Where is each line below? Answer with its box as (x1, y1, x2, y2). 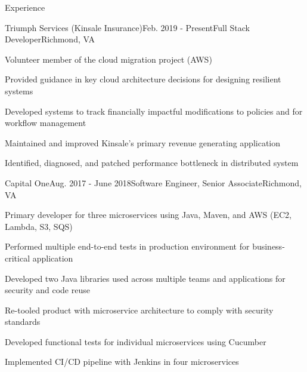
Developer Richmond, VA (5, 33, 95, 45)
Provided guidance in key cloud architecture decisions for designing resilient (5, 73, 281, 85)
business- (252, 240, 285, 253)
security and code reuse (5, 284, 90, 296)
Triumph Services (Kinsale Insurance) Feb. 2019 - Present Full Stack (5, 21, 250, 33)
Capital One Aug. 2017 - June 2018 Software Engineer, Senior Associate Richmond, (5, 176, 302, 189)
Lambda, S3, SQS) (5, 220, 73, 232)
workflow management (5, 116, 86, 129)
